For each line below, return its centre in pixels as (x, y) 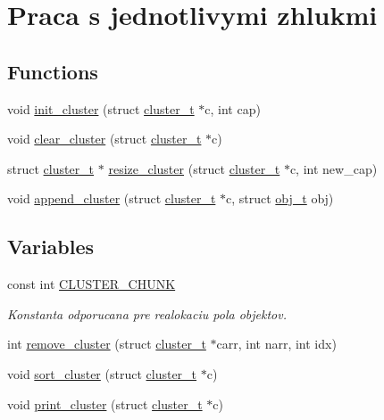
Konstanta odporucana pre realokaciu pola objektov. (147, 313)
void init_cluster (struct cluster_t (101, 108)
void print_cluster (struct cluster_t (105, 404)
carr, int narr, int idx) (276, 344)
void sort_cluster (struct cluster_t (102, 373)
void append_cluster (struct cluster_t (112, 198)
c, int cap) (233, 108)
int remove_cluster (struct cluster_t (107, 344)
